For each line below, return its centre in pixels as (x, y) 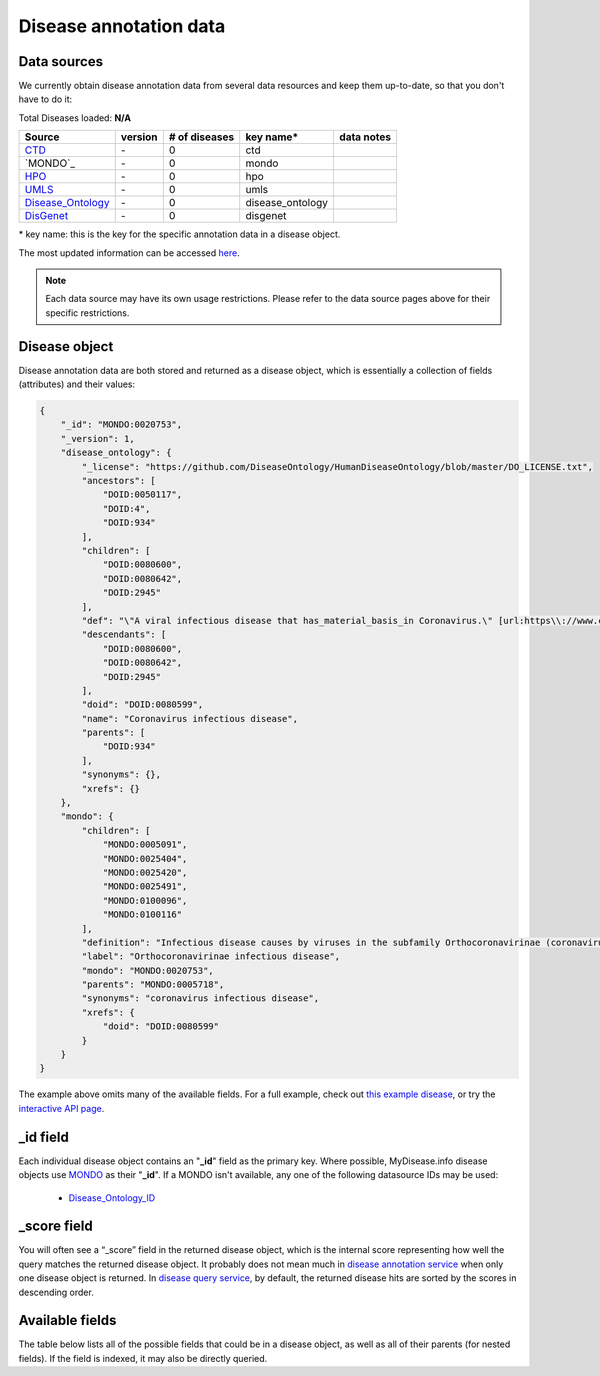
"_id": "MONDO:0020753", (121, 424)
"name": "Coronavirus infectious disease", (190, 718)
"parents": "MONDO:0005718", (153, 984)
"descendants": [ (124, 634)
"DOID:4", (126, 508)
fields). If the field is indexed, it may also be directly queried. (143, 1358)
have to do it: (45, 99)
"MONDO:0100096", (145, 900)
